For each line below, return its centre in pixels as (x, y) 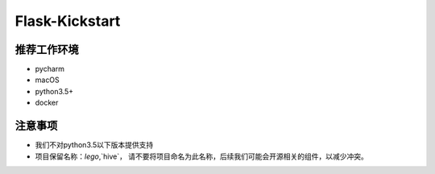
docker (47, 103)
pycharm (50, 69)
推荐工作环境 (47, 50)
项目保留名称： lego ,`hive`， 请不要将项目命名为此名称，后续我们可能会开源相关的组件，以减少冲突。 (201, 156)
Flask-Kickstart (68, 21)
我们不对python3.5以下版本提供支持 (94, 145)
